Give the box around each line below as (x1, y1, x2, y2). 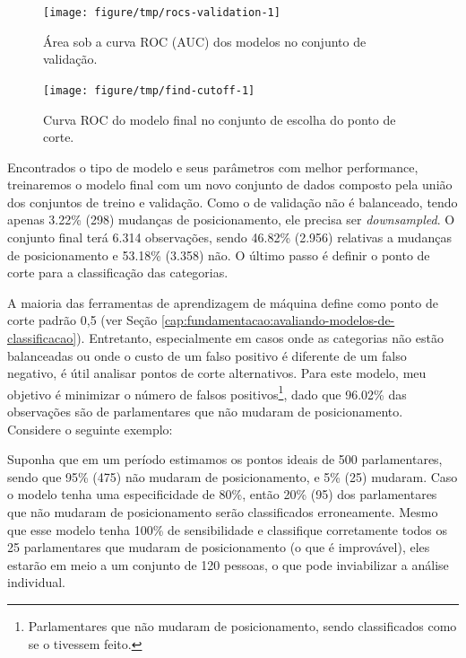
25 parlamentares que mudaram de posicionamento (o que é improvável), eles (7, 538, 430, 557)
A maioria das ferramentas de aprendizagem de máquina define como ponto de (7, 293, 438, 311)
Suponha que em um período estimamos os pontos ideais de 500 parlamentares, (7, 450, 443, 469)
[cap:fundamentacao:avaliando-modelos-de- (161, 311, 395, 329)
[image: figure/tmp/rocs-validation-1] (43, 6, 280, 19)
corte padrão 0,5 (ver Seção (7, 311, 158, 329)
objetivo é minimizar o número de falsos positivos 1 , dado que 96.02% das (7, 382, 407, 403)
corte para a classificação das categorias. (7, 263, 229, 282)
